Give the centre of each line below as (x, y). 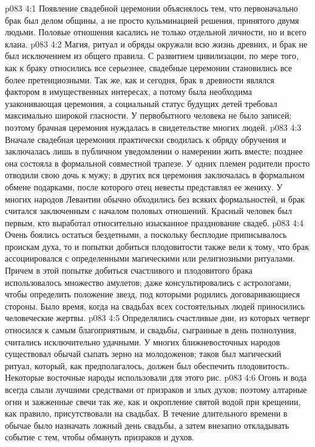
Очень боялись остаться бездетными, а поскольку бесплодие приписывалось (146, 234)
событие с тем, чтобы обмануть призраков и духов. (100, 437)
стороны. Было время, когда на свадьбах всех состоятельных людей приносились (155, 306)
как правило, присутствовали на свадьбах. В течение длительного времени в (146, 413)
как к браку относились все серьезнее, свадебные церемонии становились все (148, 67)
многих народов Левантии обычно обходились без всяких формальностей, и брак (155, 199)
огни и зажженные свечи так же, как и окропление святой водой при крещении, (153, 401)
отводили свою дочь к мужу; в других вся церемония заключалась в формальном (155, 175)
